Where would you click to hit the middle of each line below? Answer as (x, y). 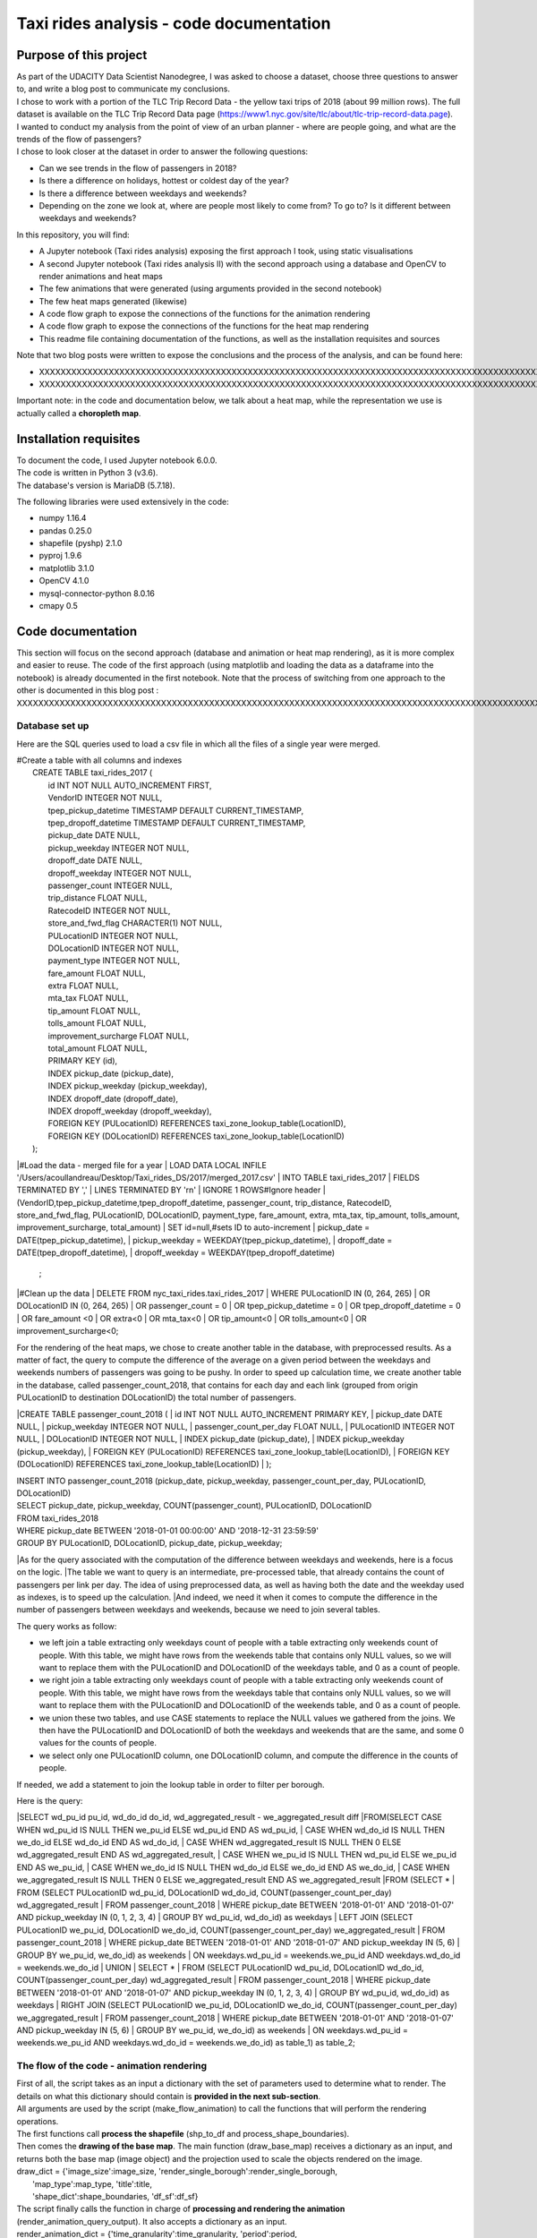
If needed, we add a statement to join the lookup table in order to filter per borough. (171, 1784)
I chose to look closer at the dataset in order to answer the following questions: (162, 151)
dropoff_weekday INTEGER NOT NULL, (120, 873)
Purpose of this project (82, 55)
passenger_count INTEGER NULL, (111, 885)
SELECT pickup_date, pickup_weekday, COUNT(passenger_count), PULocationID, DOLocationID (194, 1506)
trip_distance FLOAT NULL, (98, 898)
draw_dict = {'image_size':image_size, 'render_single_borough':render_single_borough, (177, 2172)
